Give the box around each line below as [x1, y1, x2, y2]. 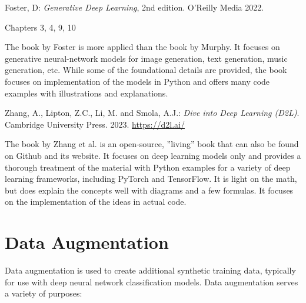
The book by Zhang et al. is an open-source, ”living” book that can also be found [5, 138, 299, 150]
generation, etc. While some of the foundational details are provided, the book [5, 64, 287, 76]
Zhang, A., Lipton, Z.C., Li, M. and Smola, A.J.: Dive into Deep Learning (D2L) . [5, 106, 300, 119]
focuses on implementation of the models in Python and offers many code [5, 75, 270, 87]
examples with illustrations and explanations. [5, 86, 168, 99]
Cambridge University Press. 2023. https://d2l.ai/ [5, 118, 185, 130]
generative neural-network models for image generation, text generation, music [5, 52, 288, 64]
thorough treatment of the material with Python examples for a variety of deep [5, 161, 291, 173]
